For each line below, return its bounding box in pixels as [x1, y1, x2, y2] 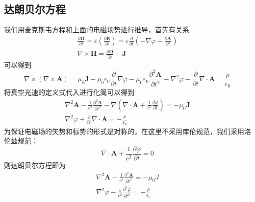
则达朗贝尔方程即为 [4, 159, 66, 170]
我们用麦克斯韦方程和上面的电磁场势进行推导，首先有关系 [4, 24, 189, 35]
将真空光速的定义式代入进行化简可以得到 [4, 87, 134, 97]
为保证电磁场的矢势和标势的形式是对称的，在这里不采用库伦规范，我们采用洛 [4, 126, 251, 136]
